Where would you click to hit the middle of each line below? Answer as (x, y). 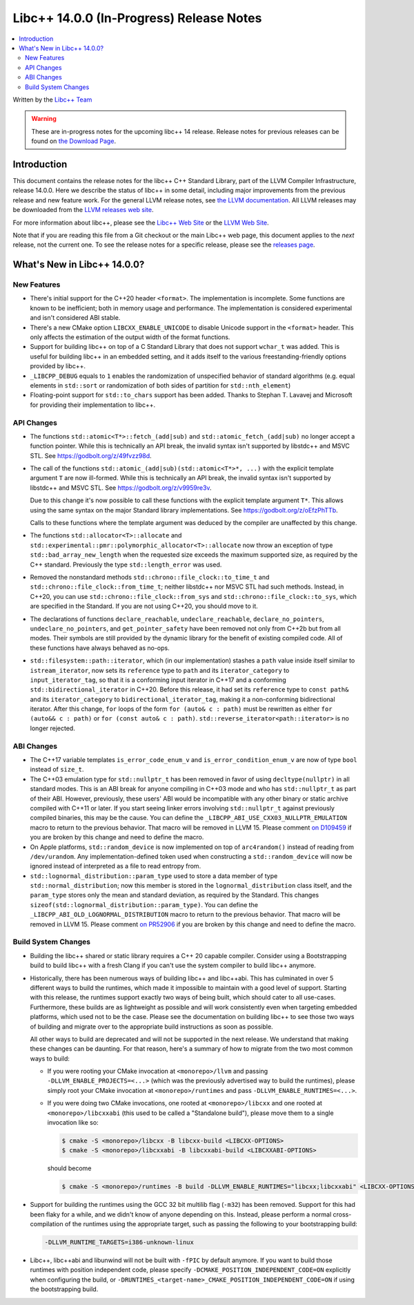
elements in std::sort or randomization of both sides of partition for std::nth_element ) (160, 385)
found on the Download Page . (74, 141)
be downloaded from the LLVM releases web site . (83, 210)
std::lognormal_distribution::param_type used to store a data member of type (154, 876)
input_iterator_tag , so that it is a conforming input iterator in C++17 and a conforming (158, 680)
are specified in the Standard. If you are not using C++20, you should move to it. (144, 606)
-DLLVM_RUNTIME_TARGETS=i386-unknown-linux (119, 1242)
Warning (44, 119)
